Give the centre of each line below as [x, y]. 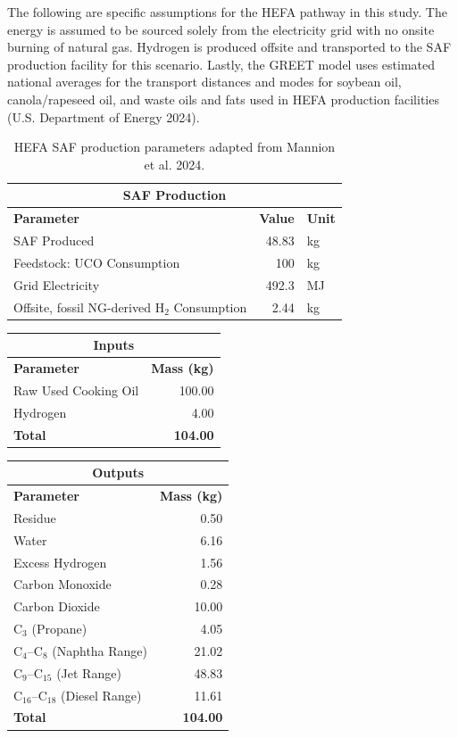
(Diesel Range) [101, 695]
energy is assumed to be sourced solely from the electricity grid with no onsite [221, 29]
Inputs [114, 345]
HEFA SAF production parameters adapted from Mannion [175, 147]
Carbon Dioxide [57, 606]
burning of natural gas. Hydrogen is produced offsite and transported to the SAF [229, 47]
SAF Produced [54, 240]
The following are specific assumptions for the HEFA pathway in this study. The [227, 12]
